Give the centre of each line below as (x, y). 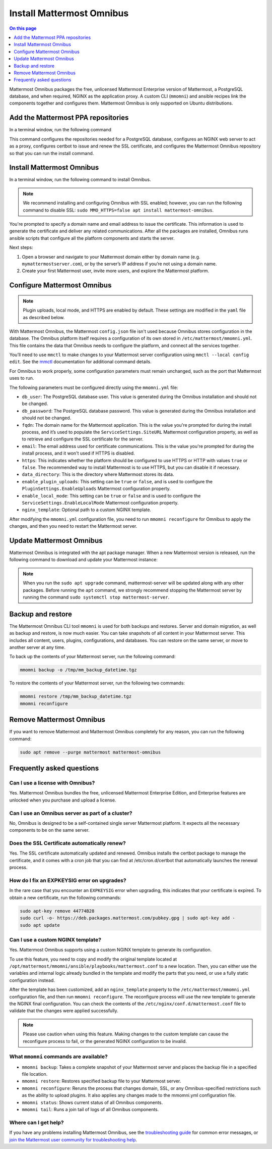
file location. (35, 1074)
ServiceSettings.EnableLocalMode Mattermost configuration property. (100, 503)
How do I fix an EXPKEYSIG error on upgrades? (68, 880)
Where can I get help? (37, 1122)
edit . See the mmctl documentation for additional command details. (80, 362)
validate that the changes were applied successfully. (64, 1011)
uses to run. (22, 378)
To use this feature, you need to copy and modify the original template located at (93, 959)
